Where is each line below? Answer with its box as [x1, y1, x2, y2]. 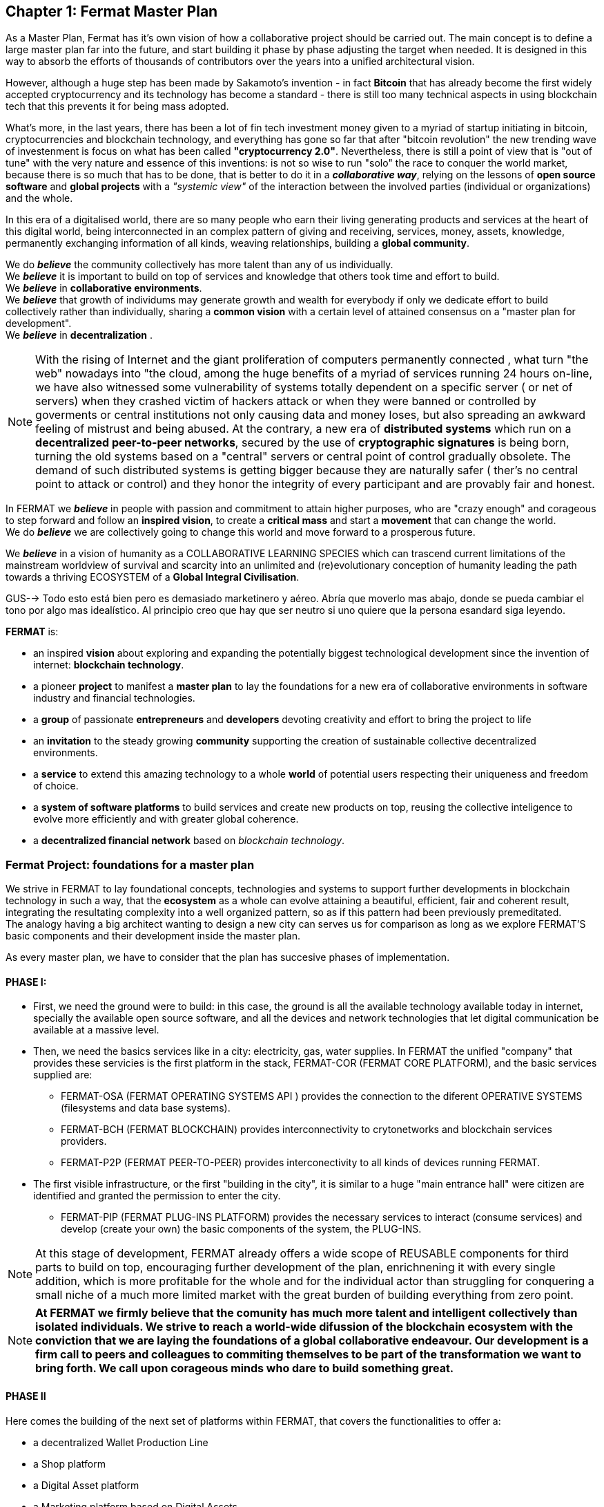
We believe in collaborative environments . [6, 282, 202, 294]
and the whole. [6, 192, 73, 205]
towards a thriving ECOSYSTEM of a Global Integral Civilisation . [6, 571, 300, 583]
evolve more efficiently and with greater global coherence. [33, 813, 299, 825]
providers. [61, 1135, 107, 1148]
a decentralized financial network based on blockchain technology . [33, 834, 345, 847]
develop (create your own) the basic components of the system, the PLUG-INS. [61, 1223, 422, 1235]
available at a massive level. [33, 1024, 159, 1036]
